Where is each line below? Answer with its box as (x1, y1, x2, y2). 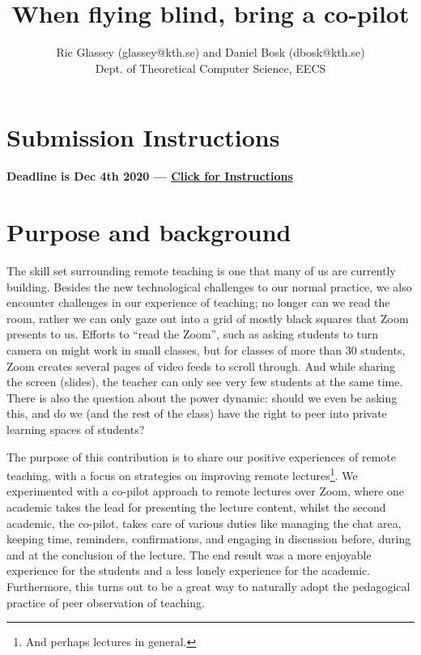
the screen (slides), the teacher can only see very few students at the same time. (6, 373, 403, 390)
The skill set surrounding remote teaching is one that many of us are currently (6, 262, 396, 279)
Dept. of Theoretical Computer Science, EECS (95, 59, 326, 76)
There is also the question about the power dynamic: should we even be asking (6, 389, 398, 406)
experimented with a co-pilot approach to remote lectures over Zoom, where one (6, 483, 405, 500)
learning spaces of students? (6, 420, 145, 437)
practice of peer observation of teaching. (6, 593, 205, 610)
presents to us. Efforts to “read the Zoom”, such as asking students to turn (6, 325, 379, 342)
